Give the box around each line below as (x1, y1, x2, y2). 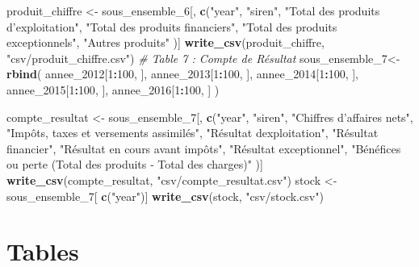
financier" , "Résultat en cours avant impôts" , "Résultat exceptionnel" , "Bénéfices (6, 140, 401, 156)
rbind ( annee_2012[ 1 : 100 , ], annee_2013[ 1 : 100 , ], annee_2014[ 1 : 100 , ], (6, 65, 359, 82)
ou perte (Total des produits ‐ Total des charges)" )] (6, 156, 263, 173)
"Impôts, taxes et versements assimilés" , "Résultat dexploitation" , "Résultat (6, 124, 379, 141)
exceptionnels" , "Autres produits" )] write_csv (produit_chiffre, (6, 34, 325, 51)
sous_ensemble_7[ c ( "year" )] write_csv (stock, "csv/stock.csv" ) (6, 187, 324, 204)
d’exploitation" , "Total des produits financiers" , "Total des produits (6, 18, 337, 35)
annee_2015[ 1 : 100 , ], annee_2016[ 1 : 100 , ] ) (6, 81, 220, 98)
